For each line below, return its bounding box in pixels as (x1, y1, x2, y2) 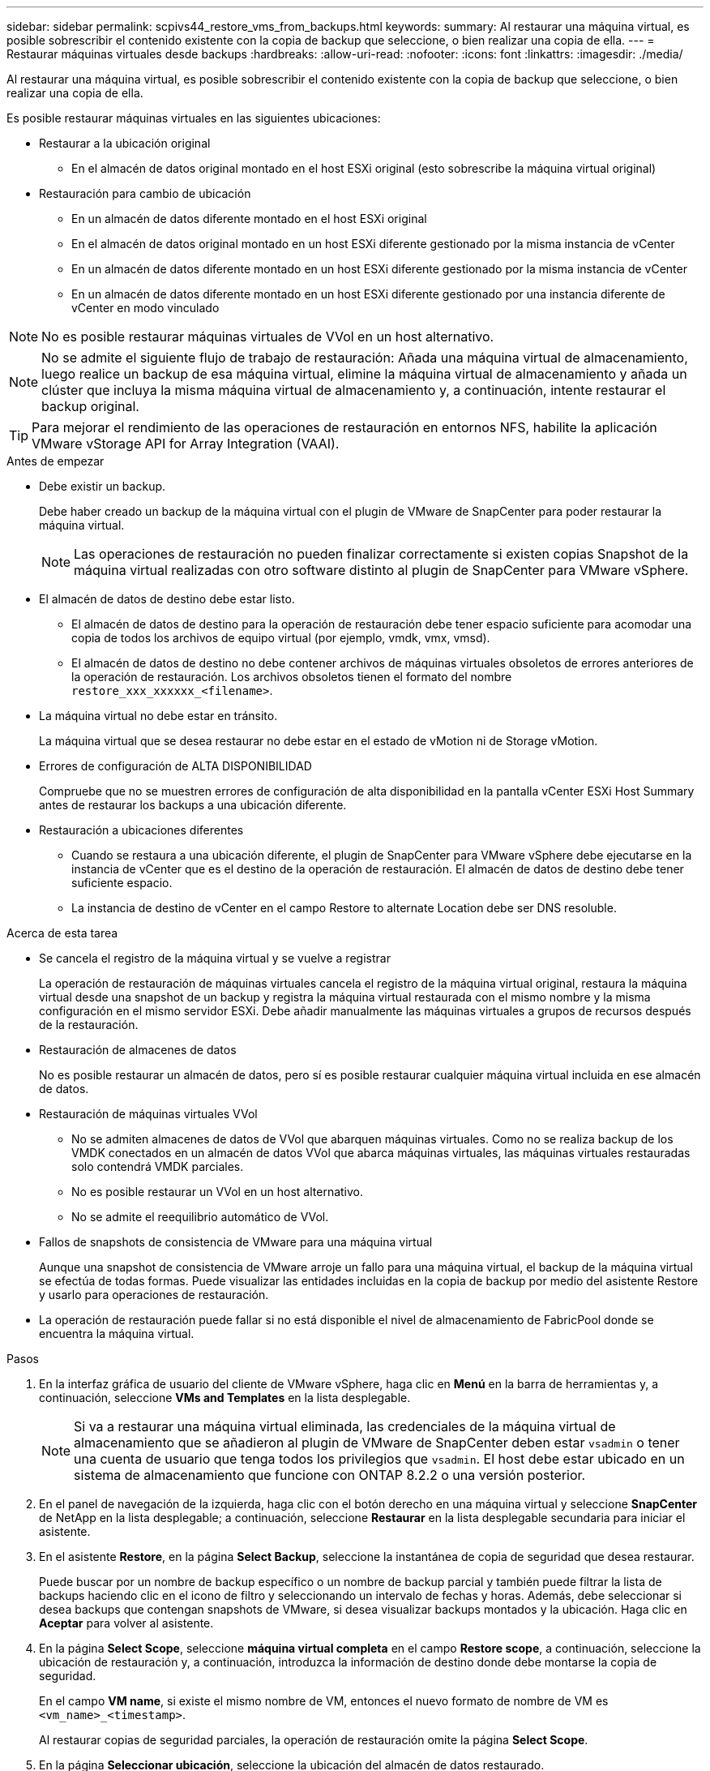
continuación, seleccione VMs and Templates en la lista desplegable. (39, 1391, 411, 1404)
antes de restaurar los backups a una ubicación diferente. (39, 798, 347, 812)
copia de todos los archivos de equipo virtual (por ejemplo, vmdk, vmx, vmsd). (71, 631, 490, 645)
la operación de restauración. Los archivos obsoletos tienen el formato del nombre (71, 670, 512, 684)
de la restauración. (39, 1018, 139, 1031)
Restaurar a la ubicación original (39, 136, 211, 150)
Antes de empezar (6, 454, 105, 468)
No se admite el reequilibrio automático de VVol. (71, 1210, 329, 1224)
